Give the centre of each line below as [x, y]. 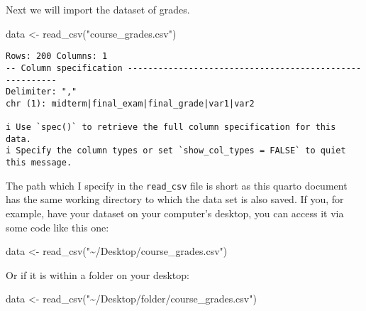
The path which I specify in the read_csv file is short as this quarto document [177, 185]
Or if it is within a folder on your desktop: [98, 274]
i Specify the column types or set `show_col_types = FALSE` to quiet [176, 151]
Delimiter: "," [41, 92]
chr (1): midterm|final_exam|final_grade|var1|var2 [130, 103]
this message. [39, 163]
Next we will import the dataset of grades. [98, 9]
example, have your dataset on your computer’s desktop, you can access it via [175, 213]
